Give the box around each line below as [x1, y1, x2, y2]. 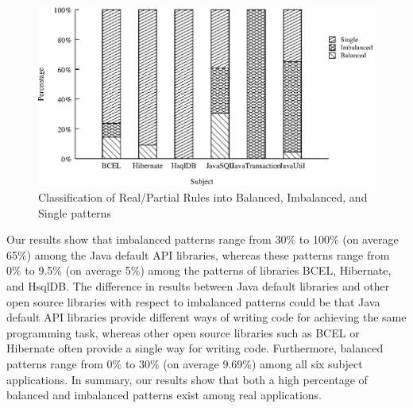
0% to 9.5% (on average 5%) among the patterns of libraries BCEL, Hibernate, [6, 262, 392, 279]
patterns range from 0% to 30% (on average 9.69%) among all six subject [6, 356, 363, 372]
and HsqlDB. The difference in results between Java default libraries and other [6, 278, 390, 294]
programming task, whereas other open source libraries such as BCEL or [6, 324, 360, 341]
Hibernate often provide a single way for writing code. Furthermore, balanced [6, 340, 384, 356]
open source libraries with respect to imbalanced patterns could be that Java [6, 293, 380, 310]
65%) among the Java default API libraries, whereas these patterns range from [6, 246, 390, 263]
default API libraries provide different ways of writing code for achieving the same [6, 309, 407, 325]
